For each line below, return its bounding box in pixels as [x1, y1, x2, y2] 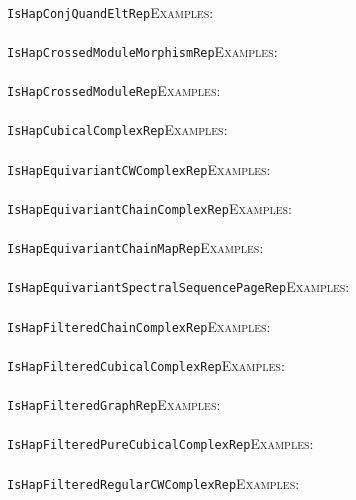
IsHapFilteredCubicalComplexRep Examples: [7, 354, 285, 375]
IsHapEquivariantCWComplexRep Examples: [7, 158, 271, 179]
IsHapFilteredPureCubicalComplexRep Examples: [7, 433, 314, 454]
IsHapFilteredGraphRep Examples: [7, 394, 221, 415]
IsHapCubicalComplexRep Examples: [7, 119, 228, 140]
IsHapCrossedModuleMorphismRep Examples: [7, 40, 278, 61]
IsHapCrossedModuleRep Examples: [7, 80, 221, 101]
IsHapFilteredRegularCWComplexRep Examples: [7, 472, 300, 493]
